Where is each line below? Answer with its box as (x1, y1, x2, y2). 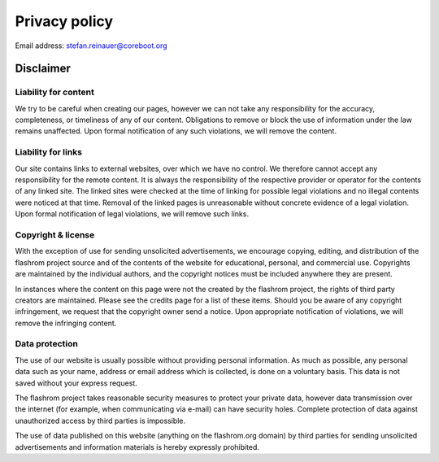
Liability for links (15, 146, 83, 158)
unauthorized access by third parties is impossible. (15, 416, 186, 425)
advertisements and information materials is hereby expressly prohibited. (15, 442, 260, 451)
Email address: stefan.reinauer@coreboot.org (15, 41, 167, 50)
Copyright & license (15, 229, 95, 240)
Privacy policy (15, 12, 114, 30)
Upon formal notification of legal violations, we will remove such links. (15, 209, 250, 219)
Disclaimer (15, 62, 71, 76)
